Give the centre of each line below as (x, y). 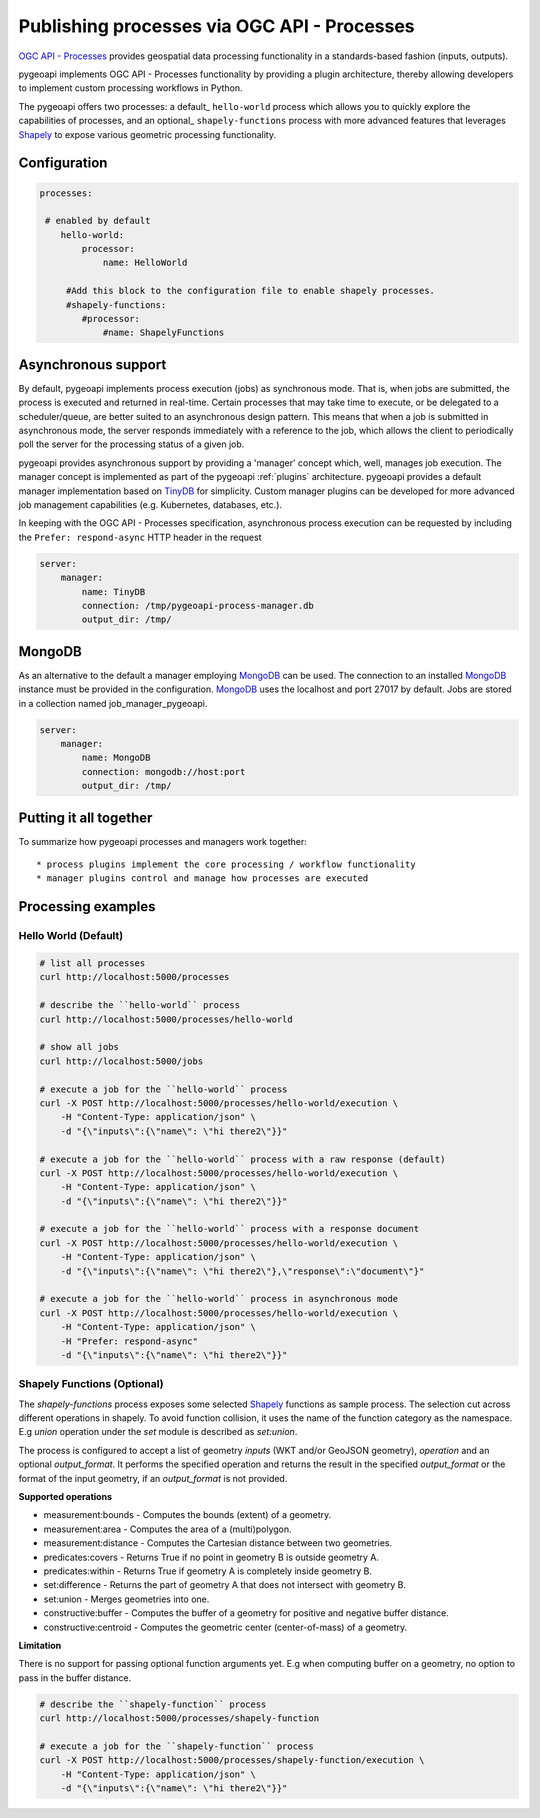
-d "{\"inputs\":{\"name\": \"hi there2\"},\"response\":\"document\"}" (242, 1271)
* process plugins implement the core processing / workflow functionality (226, 864)
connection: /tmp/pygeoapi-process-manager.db (197, 605)
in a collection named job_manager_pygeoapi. (113, 703)
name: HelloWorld (145, 263)
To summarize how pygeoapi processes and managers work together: (162, 841)
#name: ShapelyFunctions (163, 333)
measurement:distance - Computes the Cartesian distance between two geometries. (218, 1543)
